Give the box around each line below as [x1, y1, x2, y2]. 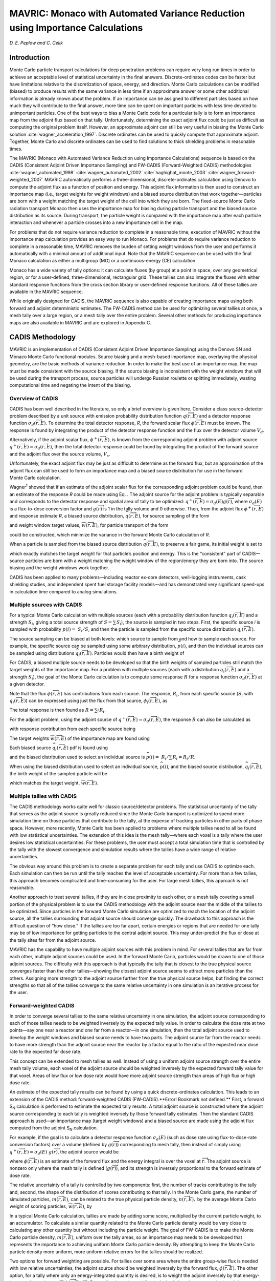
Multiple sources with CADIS [9, 601, 82, 608]
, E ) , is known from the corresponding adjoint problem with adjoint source [102, 437, 258, 443]
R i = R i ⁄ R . [172, 754, 196, 761]
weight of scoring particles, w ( [9, 1203, 75, 1209]
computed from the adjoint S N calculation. [9, 1125, 98, 1132]
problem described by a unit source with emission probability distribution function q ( [9, 412, 188, 419]
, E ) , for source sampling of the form [132, 513, 210, 519]
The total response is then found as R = [9, 707, 94, 713]
